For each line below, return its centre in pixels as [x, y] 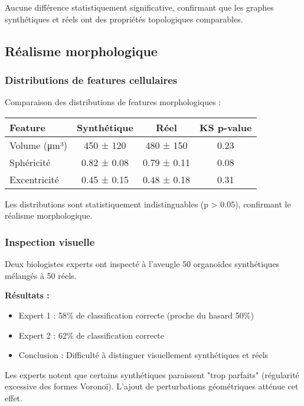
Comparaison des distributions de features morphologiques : [113, 102]
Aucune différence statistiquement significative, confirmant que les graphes [139, 7]
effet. [14, 397]
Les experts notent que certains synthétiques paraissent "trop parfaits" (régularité [152, 374]
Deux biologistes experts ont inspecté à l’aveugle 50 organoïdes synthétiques [142, 264]
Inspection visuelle [50, 241]
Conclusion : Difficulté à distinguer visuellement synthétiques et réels [143, 355]
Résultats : [27, 295]
